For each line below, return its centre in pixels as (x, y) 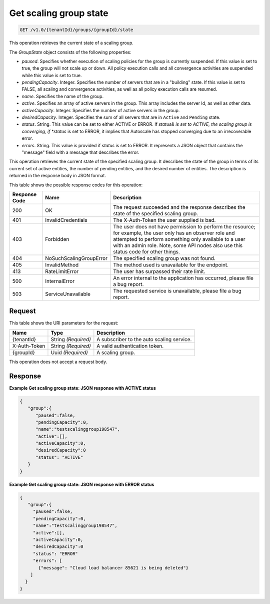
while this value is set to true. (52, 75)
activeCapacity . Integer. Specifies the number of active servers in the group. (101, 110)
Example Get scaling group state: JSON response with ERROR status (82, 484)
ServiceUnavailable (68, 294)
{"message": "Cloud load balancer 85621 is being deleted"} (113, 568)
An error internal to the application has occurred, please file (183, 278)
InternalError (60, 281)
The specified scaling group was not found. (164, 258)
